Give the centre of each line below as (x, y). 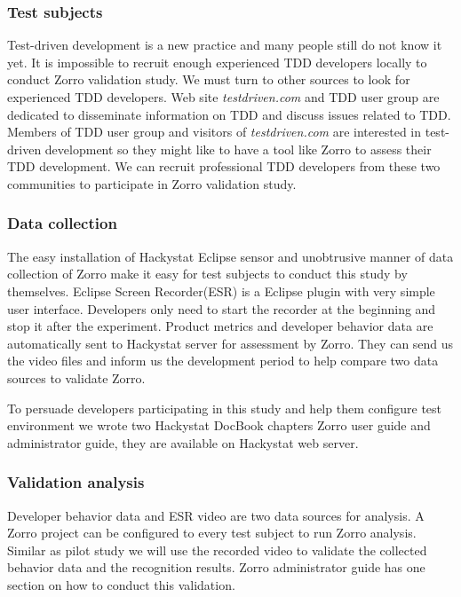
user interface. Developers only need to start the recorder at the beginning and (222, 308)
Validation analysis (76, 482)
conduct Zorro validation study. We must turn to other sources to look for (209, 79)
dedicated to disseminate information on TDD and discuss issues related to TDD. (229, 114)
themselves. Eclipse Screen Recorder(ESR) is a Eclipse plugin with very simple (221, 291)
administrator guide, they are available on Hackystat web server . (183, 442)
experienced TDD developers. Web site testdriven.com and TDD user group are (223, 97)
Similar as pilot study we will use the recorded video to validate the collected (217, 550)
